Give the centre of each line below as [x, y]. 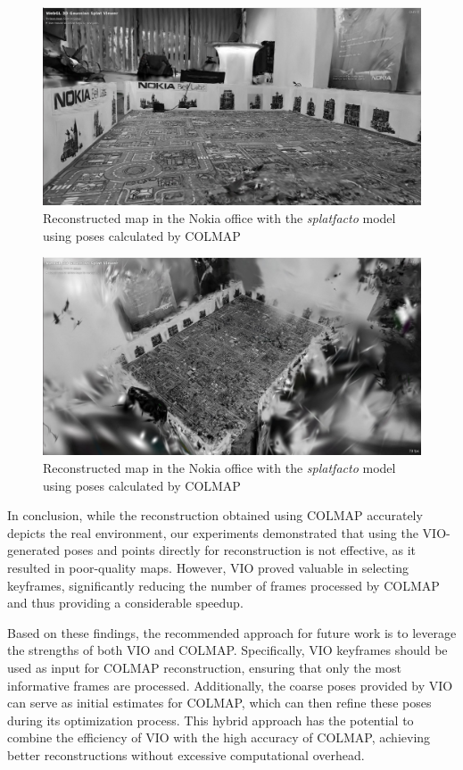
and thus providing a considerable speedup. [125, 603]
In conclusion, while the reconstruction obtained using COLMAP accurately [215, 515]
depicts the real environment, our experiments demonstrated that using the [213, 532]
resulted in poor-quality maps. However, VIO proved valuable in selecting [208, 568]
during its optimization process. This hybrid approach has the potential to [211, 720]
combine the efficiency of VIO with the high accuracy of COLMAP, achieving [219, 737]
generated [34, 550]
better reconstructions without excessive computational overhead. [186, 754]
